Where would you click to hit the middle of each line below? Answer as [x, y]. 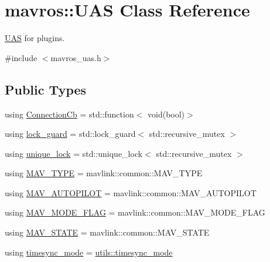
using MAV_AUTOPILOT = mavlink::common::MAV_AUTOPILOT [131, 192]
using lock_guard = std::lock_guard [70, 134]
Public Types [46, 89]
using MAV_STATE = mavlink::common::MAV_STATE [107, 232]
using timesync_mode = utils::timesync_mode [89, 252]
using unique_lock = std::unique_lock [74, 153]
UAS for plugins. [35, 38]
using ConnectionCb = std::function [69, 114]
